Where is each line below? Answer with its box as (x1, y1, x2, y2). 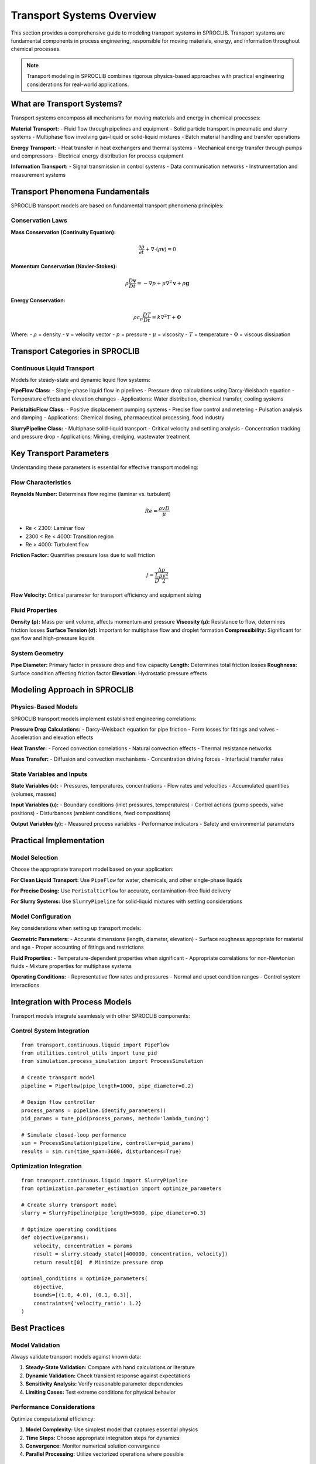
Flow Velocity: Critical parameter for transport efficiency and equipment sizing (11, 591, 201, 598)
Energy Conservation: (11, 296, 66, 304)
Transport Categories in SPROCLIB (11, 346, 140, 356)
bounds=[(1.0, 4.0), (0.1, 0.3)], (33, 1292, 133, 1298)
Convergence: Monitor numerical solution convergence (25, 1442, 160, 1449)
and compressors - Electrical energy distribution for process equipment (11, 152, 184, 159)
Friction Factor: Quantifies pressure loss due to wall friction (11, 552, 155, 559)
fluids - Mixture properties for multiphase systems (11, 963, 132, 969)
